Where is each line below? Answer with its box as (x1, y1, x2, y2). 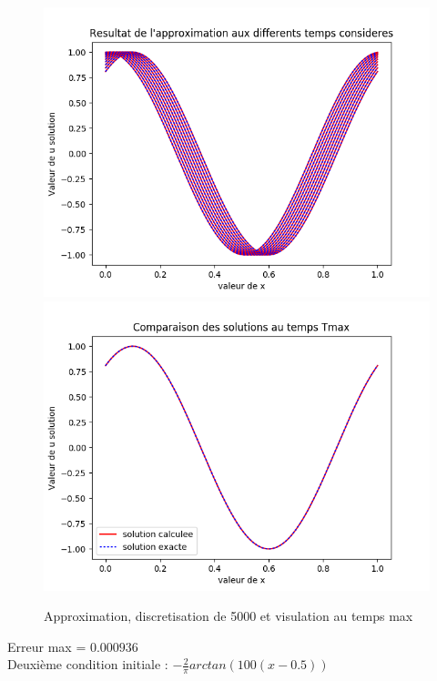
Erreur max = (7, 636, 86, 656)
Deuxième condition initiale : (7, 655, 168, 674)
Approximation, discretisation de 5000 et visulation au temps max (44, 606, 413, 625)
